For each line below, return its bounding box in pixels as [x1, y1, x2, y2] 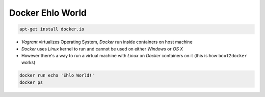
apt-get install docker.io [19, 26, 84, 32]
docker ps [19, 79, 43, 85]
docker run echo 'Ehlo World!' [19, 73, 95, 78]
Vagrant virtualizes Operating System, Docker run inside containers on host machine [21, 39, 193, 45]
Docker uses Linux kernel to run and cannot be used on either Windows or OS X [21, 46, 184, 51]
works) [21, 59, 36, 66]
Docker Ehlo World [9, 7, 87, 18]
